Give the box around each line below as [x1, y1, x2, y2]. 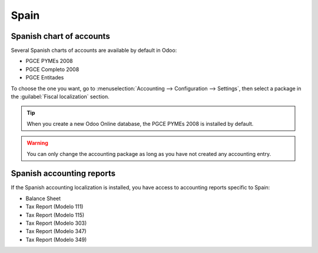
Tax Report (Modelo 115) [25, 211, 85, 218]
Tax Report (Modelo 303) [25, 219, 87, 227]
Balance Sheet [25, 195, 61, 202]
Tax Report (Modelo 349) [25, 236, 87, 243]
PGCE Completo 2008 [25, 65, 79, 73]
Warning [26, 139, 48, 147]
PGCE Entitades [25, 74, 64, 81]
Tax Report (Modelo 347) [25, 228, 87, 235]
